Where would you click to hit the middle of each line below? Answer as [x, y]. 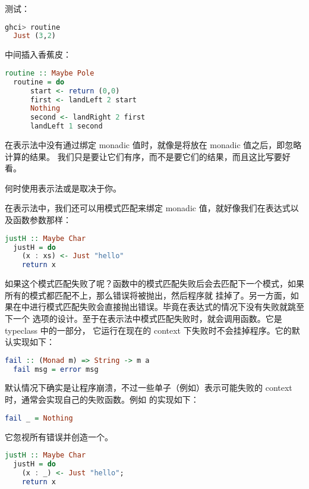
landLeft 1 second [66, 126]
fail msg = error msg [56, 369]
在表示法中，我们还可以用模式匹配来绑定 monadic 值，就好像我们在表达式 [148, 208]
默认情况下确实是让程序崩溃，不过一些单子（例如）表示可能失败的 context [149, 388]
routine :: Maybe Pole [50, 73]
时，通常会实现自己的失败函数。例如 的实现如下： [102, 399]
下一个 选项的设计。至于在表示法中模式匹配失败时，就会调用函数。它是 [144, 318]
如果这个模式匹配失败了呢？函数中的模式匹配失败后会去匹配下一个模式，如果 [154, 283]
